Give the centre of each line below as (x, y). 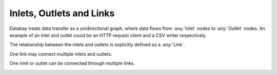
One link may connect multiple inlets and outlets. (61, 54)
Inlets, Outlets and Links (62, 13)
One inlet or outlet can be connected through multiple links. (72, 63)
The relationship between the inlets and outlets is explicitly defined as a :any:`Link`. (97, 45)
